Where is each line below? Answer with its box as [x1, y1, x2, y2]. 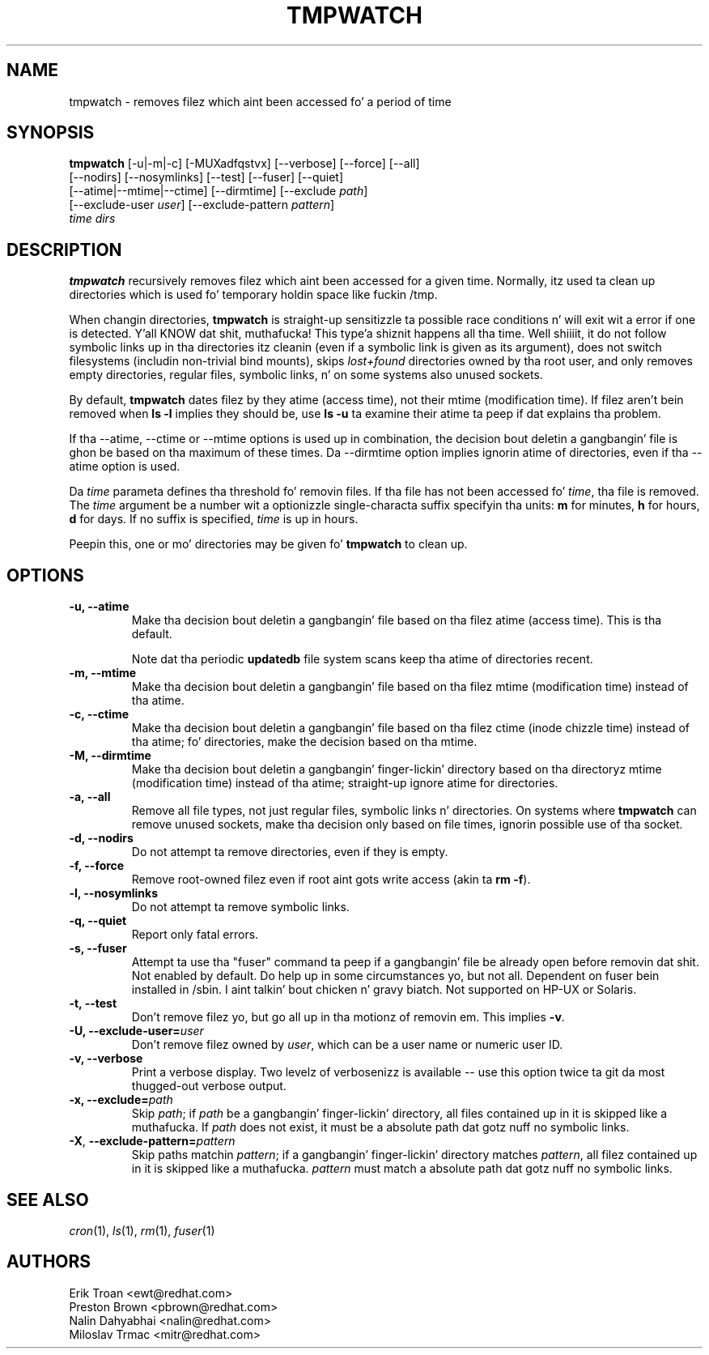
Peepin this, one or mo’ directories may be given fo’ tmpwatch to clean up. [69, 537, 468, 552]
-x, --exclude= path [69, 1093, 173, 1107]
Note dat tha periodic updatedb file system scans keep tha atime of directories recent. [131, 652, 593, 667]
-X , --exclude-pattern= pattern [69, 1134, 236, 1148]
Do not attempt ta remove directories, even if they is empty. [131, 845, 448, 859]
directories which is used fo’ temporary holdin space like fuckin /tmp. [69, 288, 438, 302]
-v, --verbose [69, 1051, 143, 1066]
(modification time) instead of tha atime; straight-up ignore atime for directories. [131, 776, 558, 790]
